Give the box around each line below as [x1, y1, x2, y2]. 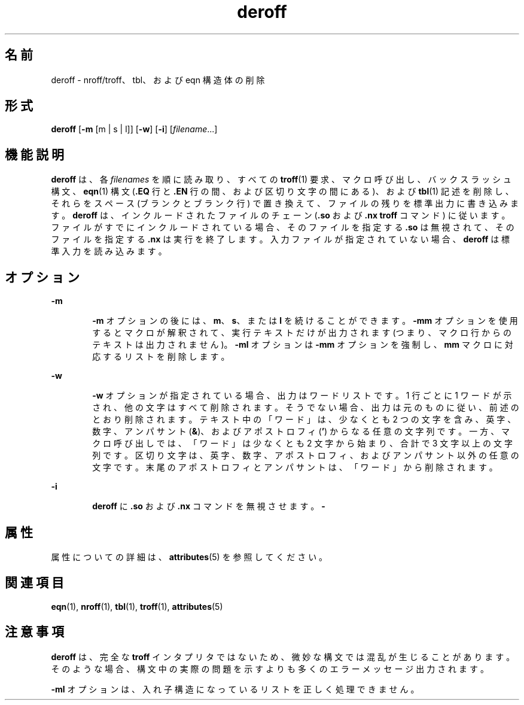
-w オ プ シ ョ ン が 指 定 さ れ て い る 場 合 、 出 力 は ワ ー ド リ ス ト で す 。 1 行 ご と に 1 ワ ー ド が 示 [92, 390, 512, 401]
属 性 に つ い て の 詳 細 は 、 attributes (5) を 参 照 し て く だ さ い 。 [51, 551, 328, 562]
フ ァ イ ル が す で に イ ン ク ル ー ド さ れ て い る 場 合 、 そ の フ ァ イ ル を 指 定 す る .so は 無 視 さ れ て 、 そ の [51, 222, 514, 233]
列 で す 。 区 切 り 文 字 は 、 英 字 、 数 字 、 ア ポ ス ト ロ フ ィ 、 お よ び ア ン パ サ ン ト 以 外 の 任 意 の [92, 450, 519, 461]
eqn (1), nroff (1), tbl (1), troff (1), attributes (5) [51, 601, 223, 612]
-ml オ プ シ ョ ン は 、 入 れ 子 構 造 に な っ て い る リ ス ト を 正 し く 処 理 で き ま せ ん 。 [51, 683, 419, 694]
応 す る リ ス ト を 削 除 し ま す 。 [92, 351, 230, 362]
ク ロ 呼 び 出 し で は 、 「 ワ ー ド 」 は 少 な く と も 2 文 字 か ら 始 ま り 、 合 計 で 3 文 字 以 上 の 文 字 [92, 438, 513, 449]
